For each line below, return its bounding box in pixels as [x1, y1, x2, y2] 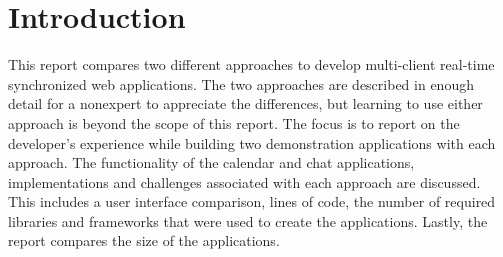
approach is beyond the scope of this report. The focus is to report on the [8, 112, 460, 133]
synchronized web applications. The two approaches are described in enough [8, 73, 474, 94]
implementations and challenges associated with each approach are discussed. [8, 171, 481, 192]
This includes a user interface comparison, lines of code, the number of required [8, 191, 496, 212]
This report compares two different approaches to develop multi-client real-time [8, 54, 495, 75]
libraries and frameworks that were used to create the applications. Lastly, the [8, 210, 488, 231]
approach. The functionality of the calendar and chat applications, [8, 152, 415, 173]
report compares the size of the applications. [8, 230, 280, 251]
